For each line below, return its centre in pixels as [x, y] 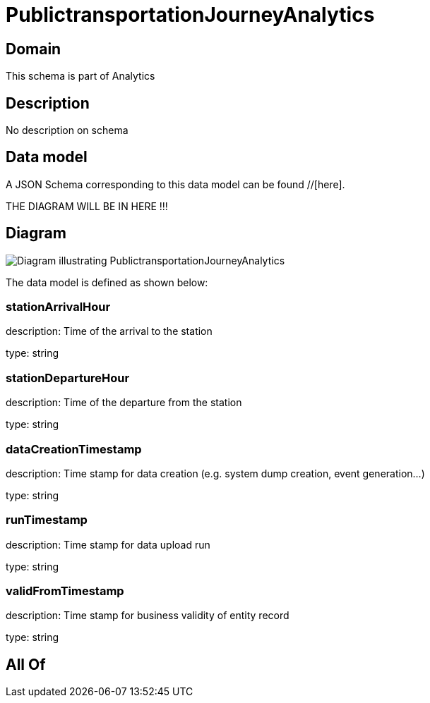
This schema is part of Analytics [80, 76]
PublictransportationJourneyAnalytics [190, 15]
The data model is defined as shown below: [107, 282]
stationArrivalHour [58, 307]
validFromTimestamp [65, 591]
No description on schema [67, 130]
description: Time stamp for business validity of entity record [148, 616]
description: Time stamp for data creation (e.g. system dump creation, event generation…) [215, 473]
